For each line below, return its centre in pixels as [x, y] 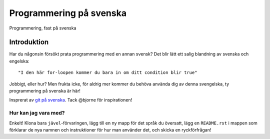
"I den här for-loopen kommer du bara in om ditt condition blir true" [108, 73]
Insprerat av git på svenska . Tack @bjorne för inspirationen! [71, 100]
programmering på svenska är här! [45, 91]
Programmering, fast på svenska [43, 28]
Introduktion [29, 42]
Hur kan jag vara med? [37, 113]
